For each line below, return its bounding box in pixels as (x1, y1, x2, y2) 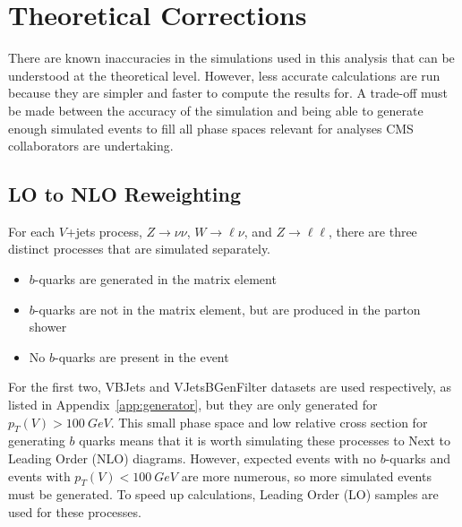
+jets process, (65, 221, 142, 240)
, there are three (328, 221, 417, 240)
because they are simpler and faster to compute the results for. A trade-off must (8, 83, 449, 102)
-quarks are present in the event (54, 347, 229, 366)
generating (8, 431, 65, 450)
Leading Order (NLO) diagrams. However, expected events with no (8, 449, 376, 468)
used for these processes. (8, 503, 141, 522)
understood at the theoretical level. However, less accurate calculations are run (8, 65, 441, 84)
